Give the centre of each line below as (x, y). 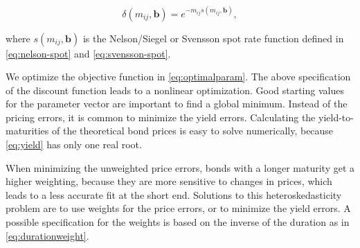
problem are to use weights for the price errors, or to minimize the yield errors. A (178, 208)
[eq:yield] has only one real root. (74, 144)
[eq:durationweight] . (47, 235)
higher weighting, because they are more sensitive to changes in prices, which (169, 181)
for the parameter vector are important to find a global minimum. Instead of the (177, 104)
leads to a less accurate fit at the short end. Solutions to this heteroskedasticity (174, 194)
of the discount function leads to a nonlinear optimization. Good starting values (175, 90)
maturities (27, 131)
